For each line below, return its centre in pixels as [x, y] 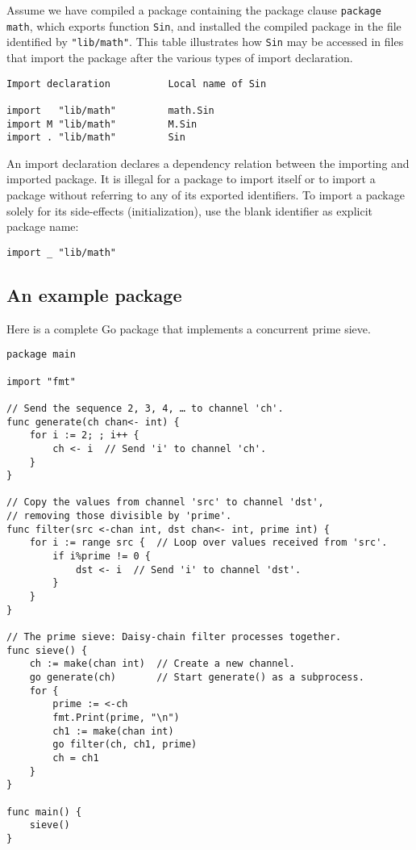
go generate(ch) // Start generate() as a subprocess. [197, 678]
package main [41, 355]
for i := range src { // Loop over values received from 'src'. [208, 543]
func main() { [44, 812]
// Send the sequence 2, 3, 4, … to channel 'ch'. [145, 408]
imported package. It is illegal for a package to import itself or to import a [191, 179]
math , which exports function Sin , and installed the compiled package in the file [204, 25]
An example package [94, 294]
